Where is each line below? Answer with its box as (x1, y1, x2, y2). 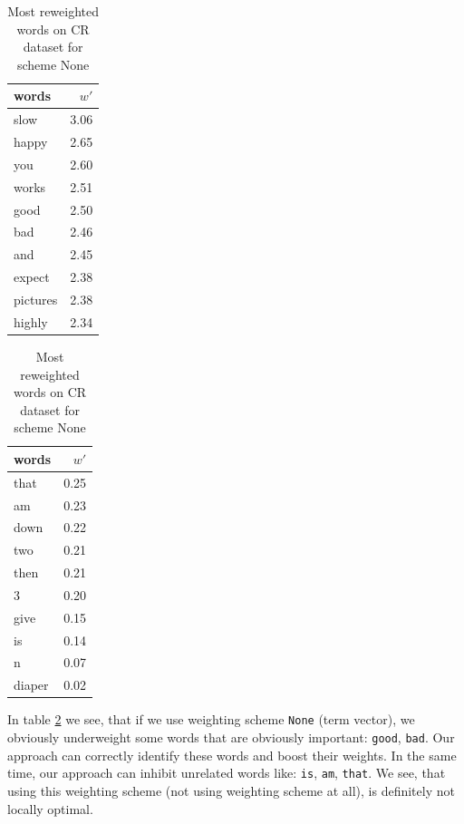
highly (14, 312, 48, 331)
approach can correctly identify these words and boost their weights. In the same (7, 745, 457, 764)
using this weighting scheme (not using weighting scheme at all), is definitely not (7, 780, 455, 800)
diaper (14, 675, 49, 694)
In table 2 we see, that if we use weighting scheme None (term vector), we (7, 710, 415, 729)
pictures (14, 289, 58, 308)
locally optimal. (7, 799, 93, 818)
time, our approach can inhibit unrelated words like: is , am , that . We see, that (7, 763, 446, 782)
